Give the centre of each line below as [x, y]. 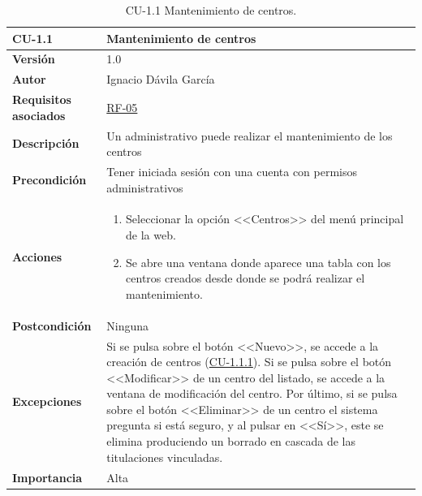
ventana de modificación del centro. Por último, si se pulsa [252, 393]
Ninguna [128, 325]
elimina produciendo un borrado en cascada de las [231, 441]
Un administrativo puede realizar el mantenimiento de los [250, 135]
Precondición [50, 179]
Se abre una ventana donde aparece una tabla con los [258, 262]
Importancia [47, 477]
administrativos [145, 187]
